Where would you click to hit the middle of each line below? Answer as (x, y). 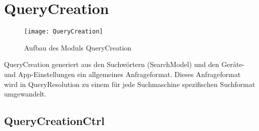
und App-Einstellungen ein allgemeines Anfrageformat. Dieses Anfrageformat (122, 74)
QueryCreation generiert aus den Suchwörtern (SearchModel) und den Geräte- (124, 64)
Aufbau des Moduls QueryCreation (78, 47)
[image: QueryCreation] (64, 32)
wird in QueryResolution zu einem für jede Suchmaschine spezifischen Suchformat (130, 84)
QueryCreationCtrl (54, 121)
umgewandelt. (25, 94)
